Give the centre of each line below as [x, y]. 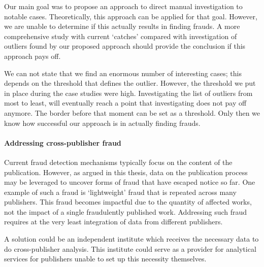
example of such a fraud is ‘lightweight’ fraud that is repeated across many [120, 192]
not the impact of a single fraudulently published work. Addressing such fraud [126, 211]
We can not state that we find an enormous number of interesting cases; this [123, 73]
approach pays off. [32, 56]
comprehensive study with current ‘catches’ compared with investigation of [121, 36]
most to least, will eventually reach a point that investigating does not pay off [125, 103]
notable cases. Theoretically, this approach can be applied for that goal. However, [131, 16]
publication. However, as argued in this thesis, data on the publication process [126, 172]
